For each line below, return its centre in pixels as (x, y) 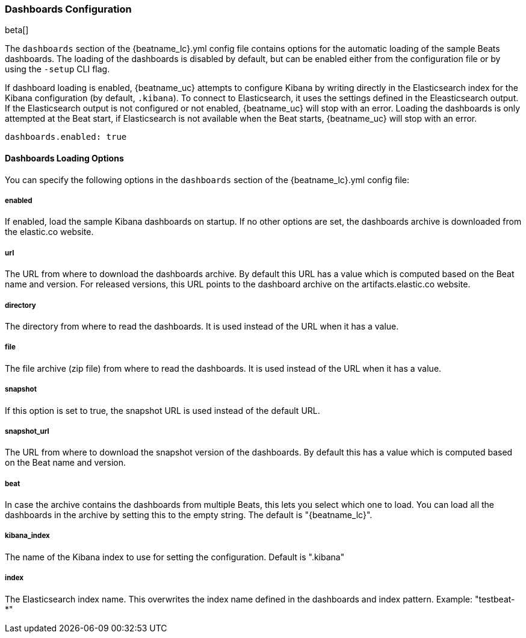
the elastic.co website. (49, 232)
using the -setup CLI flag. (57, 69)
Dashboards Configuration (68, 9)
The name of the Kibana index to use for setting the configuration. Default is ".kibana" (175, 557)
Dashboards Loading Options (64, 158)
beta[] (17, 30)
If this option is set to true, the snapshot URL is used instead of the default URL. (162, 410)
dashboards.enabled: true (66, 137)
